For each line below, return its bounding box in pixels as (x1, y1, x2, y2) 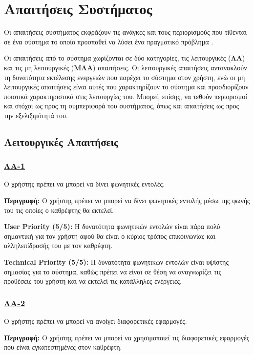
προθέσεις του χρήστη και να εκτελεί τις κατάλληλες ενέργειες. (4, 276, 182, 286)
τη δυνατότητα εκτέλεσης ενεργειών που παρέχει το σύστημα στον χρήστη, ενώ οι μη (4, 72, 245, 82)
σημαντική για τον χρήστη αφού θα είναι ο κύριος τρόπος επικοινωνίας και (4, 230, 216, 241)
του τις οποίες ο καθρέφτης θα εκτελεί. (4, 205, 114, 215)
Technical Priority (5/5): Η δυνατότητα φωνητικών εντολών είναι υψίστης (4, 257, 229, 267)
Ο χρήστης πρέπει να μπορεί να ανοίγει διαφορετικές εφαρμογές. (4, 316, 187, 326)
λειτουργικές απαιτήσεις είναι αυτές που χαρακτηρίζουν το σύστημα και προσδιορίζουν (4, 82, 249, 92)
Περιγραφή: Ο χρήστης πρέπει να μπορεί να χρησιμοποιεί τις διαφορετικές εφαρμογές (4, 332, 250, 342)
